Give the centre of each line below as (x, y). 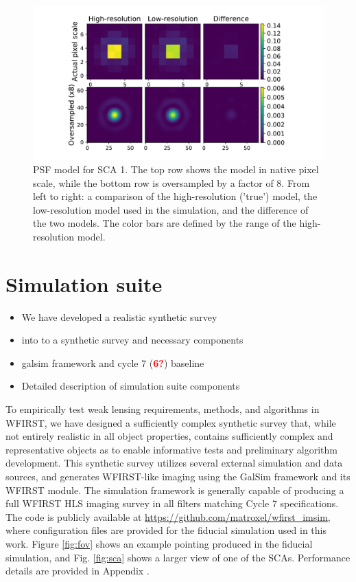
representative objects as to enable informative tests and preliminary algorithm (172, 449)
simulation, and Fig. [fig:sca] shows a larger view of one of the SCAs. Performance (178, 557)
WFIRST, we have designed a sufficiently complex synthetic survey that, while (171, 422)
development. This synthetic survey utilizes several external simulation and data (174, 463)
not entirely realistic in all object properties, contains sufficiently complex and (169, 436)
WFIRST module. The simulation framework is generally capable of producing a (175, 490)
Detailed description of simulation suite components (131, 386)
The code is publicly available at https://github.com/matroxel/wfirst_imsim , (168, 516)
